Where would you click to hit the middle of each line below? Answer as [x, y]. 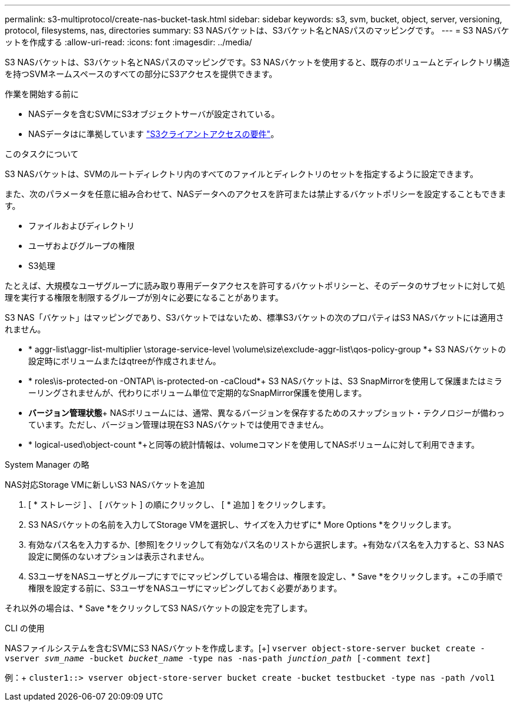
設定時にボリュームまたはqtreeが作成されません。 [125, 361]
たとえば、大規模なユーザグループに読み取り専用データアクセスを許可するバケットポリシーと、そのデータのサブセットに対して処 [255, 286]
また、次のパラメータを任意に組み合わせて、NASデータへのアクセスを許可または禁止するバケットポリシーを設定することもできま [255, 194]
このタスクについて [42, 154]
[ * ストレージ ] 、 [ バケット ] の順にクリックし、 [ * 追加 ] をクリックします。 [180, 504]
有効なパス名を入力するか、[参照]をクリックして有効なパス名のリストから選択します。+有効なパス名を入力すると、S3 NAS [266, 545]
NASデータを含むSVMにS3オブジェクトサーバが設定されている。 [154, 114]
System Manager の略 [47, 464]
